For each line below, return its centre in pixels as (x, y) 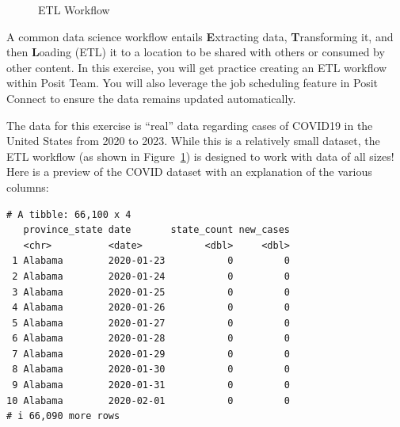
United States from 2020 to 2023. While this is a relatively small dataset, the (193, 141)
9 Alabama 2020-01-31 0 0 (151, 385)
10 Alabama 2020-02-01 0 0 (148, 400)
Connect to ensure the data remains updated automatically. (151, 98)
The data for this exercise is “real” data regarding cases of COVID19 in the (190, 125)
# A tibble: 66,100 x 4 (69, 214)
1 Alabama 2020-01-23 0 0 (151, 261)
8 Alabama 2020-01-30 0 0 (151, 370)
